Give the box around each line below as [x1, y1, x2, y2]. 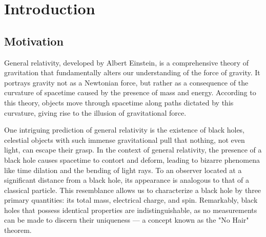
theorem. [4, 225, 32, 235]
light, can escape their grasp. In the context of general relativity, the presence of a [4, 144, 262, 155]
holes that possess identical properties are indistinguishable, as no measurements [4, 204, 257, 215]
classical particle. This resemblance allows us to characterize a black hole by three [4, 184, 261, 195]
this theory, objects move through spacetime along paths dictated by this [4, 97, 234, 107]
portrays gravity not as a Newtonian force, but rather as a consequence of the [4, 77, 249, 88]
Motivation [4, 33, 64, 49]
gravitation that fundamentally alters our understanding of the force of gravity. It [4, 67, 260, 78]
